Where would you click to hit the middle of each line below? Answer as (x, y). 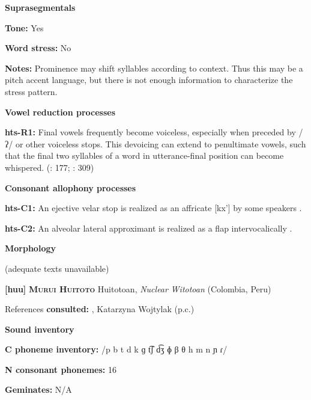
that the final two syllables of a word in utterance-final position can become (144, 155)
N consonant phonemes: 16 (61, 369)
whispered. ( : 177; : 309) (50, 167)
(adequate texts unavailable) (57, 268)
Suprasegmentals (40, 7)
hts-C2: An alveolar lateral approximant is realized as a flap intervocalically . (149, 228)
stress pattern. (31, 91)
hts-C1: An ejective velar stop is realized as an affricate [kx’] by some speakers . (153, 208)
